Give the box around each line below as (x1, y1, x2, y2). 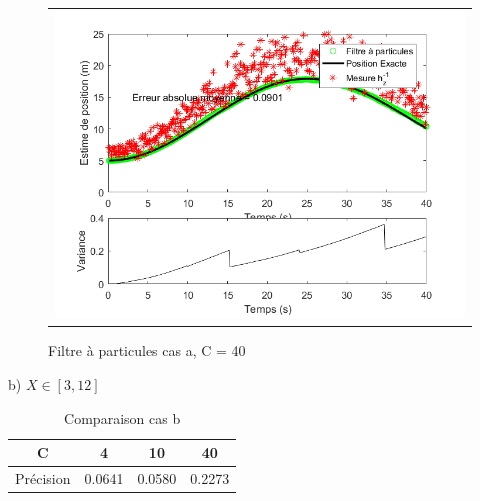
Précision (15, 467, 71, 488)
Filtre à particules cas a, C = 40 (48, 340, 246, 361)
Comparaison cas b (64, 407, 181, 428)
